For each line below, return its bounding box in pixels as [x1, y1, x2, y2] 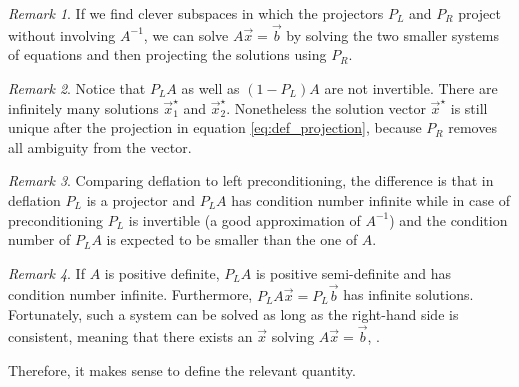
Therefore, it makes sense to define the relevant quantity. [8, 359, 356, 380]
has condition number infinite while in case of [231, 189, 510, 210]
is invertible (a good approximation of [128, 209, 361, 230]
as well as [181, 78, 240, 98]
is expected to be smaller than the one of [106, 229, 358, 250]
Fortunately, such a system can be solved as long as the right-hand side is [8, 304, 459, 325]
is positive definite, [104, 262, 220, 283]
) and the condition [389, 209, 508, 230]
